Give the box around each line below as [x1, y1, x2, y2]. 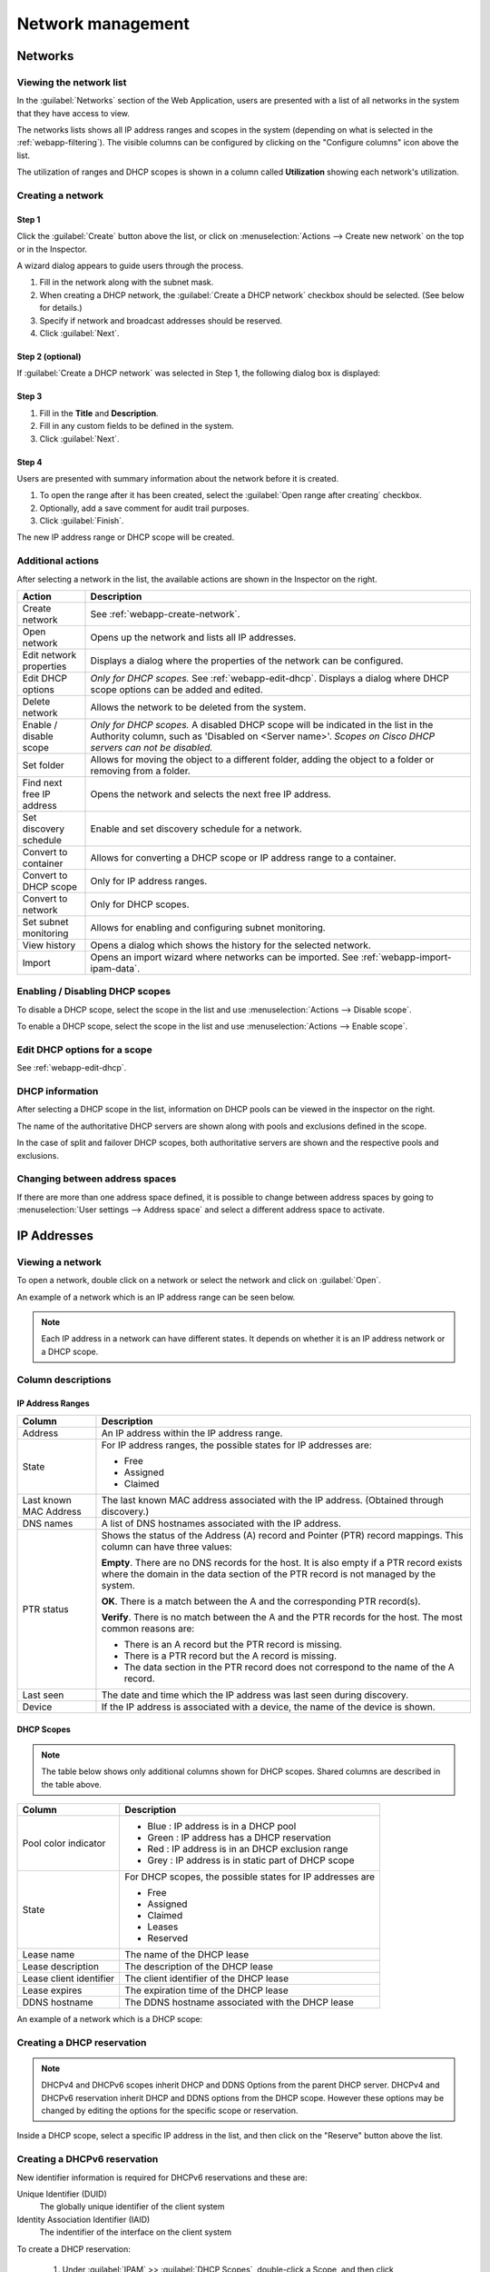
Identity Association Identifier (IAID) [16, 2214, 151, 2225]
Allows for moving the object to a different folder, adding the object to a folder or [90, 753, 435, 765]
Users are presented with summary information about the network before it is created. [16, 473, 339, 483]
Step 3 [16, 391, 43, 402]
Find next [22, 777, 63, 789]
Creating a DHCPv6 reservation [16, 2153, 159, 2166]
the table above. [41, 1779, 102, 1789]
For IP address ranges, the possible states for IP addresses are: [101, 1439, 372, 1451]
